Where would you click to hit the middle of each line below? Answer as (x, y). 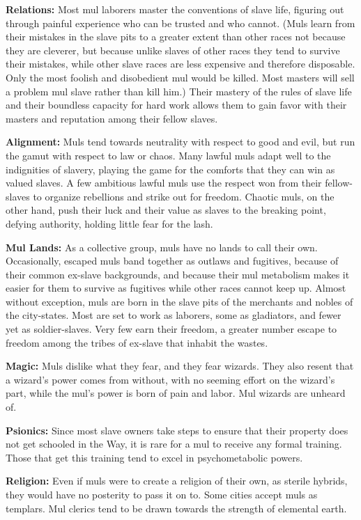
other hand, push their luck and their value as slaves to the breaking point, (166, 210)
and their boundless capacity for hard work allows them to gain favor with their (176, 105)
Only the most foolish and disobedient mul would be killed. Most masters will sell (180, 77)
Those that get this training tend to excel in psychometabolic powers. (154, 457)
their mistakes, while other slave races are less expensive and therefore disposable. (180, 64)
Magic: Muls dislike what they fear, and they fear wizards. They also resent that (180, 366)
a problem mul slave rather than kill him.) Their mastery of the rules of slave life (179, 91)
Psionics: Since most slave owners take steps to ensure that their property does (177, 430)
